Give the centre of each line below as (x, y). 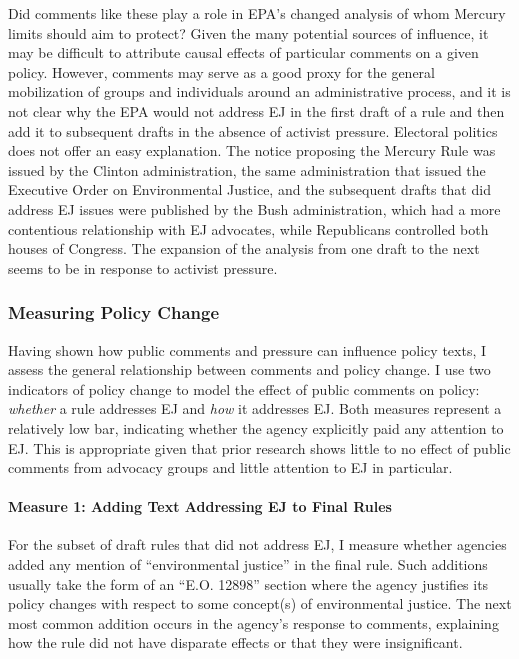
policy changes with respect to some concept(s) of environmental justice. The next (260, 603)
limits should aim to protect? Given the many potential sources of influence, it (248, 32)
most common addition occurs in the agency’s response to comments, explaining (253, 622)
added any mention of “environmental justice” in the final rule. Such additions (248, 564)
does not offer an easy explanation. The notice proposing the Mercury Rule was (252, 150)
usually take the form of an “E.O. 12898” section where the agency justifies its (248, 583)
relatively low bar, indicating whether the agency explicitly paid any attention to (256, 427)
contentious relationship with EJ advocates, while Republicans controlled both (248, 228)
